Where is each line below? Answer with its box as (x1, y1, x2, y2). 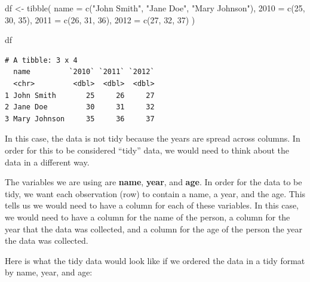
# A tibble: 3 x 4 (5, 56, 78, 65)
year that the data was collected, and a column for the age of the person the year (5, 222, 303, 235)
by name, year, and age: (5, 266, 93, 278)
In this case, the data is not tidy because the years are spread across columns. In (5, 132, 300, 145)
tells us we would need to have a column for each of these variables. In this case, (5, 199, 299, 211)
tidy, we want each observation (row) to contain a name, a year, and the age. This (5, 187, 306, 200)
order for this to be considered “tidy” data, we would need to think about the (5, 143, 289, 156)
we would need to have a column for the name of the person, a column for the (5, 210, 290, 223)
